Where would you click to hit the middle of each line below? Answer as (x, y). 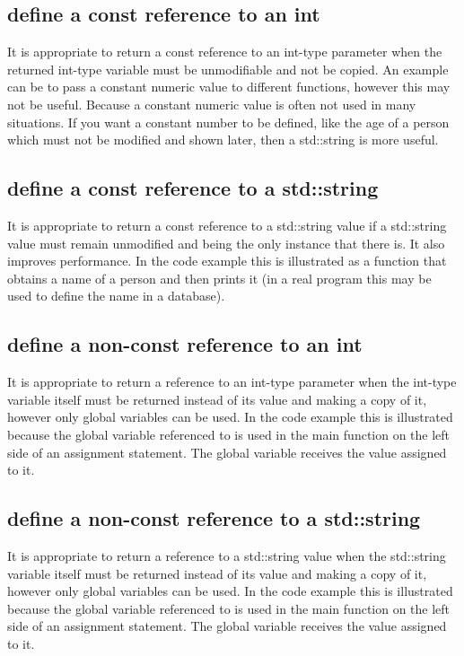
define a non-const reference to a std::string (214, 518)
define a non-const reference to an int (185, 344)
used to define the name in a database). (116, 296)
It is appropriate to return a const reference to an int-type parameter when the (225, 52)
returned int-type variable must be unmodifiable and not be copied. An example (228, 69)
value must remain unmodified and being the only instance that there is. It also (226, 243)
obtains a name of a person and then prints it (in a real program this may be (219, 278)
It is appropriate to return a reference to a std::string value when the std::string (227, 555)
